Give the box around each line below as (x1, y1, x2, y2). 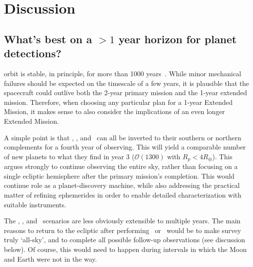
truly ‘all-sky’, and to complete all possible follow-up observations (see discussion (4, 234, 245, 245)
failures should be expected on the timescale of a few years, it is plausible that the (4, 78, 249, 88)
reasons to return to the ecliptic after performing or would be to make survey (4, 225, 241, 235)
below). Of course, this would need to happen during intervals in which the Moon (4, 244, 247, 254)
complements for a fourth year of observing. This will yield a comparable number (4, 142, 246, 152)
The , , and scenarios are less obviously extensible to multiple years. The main (4, 216, 241, 226)
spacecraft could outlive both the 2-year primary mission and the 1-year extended (4, 87, 247, 98)
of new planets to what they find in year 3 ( (4, 151, 135, 161)
